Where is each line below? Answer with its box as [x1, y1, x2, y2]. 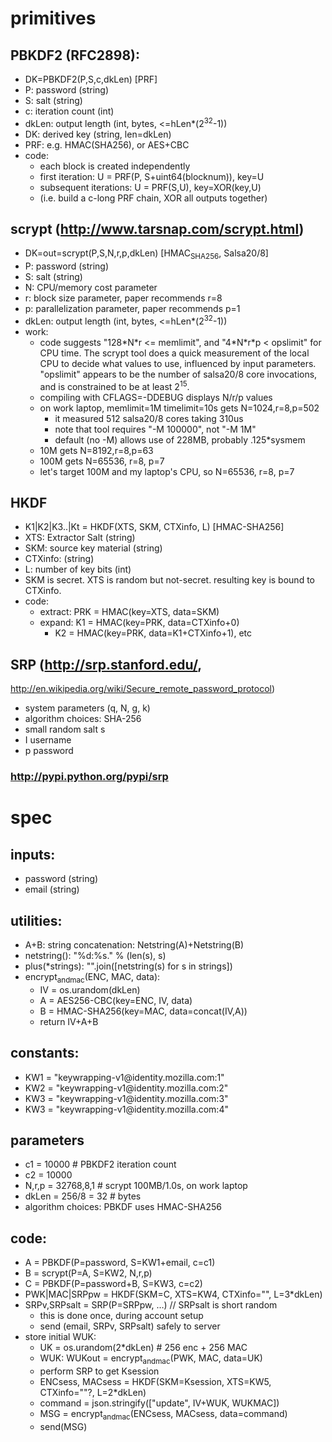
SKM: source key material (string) [24, 542, 163, 554]
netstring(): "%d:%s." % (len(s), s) [24, 949, 167, 961]
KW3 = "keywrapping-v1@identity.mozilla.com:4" [24, 1103, 229, 1115]
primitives [10, 7, 97, 30]
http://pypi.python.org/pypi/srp [10, 770, 169, 784]
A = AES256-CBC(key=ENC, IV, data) [39, 994, 193, 1006]
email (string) [24, 883, 80, 896]
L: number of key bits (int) [24, 563, 132, 576]
